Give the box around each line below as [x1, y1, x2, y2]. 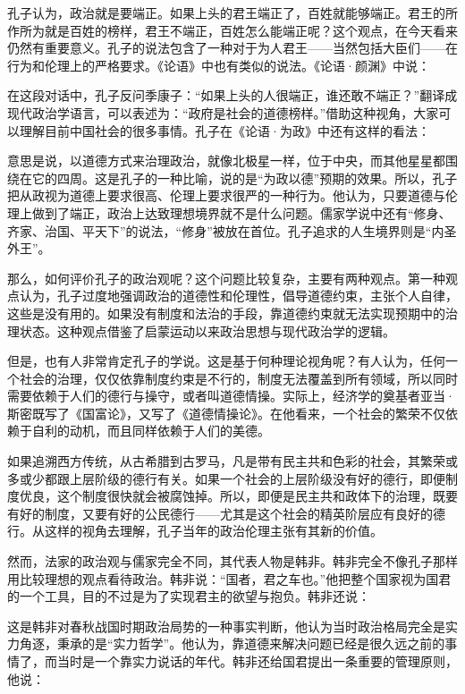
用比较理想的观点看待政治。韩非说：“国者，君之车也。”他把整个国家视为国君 [7, 569, 452, 588]
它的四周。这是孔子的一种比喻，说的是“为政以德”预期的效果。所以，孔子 [31, 168, 458, 187]
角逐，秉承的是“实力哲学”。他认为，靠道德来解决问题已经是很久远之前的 [19, 634, 445, 653]
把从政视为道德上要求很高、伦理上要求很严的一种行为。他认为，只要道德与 [7, 186, 445, 205]
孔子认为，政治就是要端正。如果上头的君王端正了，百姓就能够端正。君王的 [7, 4, 445, 21]
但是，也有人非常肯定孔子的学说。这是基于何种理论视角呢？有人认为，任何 [7, 351, 445, 370]
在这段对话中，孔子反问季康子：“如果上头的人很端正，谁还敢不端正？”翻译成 [7, 86, 458, 105]
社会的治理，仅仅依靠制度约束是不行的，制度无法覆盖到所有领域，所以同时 [19, 368, 458, 387]
